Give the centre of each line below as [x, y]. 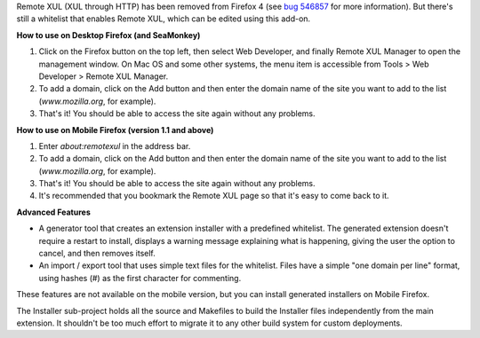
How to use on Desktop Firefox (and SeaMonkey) [108, 35]
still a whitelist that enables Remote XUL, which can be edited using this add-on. [164, 19]
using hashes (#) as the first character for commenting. [140, 278]
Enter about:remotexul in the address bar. [115, 145]
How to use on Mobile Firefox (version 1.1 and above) [115, 130]
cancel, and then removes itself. [97, 254]
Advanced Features [53, 212]
